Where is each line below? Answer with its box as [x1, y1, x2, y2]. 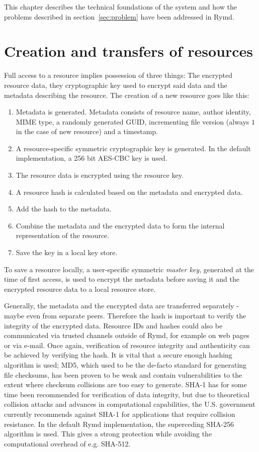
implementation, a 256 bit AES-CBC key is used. [16, 153, 167, 163]
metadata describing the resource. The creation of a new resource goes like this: [4, 89, 249, 100]
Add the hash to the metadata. [16, 203, 112, 214]
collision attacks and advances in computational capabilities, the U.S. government [4, 399, 255, 409]
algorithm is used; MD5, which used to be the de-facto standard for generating [4, 359, 247, 370]
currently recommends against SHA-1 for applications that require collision [4, 408, 235, 419]
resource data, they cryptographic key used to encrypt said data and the [4, 79, 227, 90]
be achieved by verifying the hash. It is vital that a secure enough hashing [4, 350, 232, 360]
